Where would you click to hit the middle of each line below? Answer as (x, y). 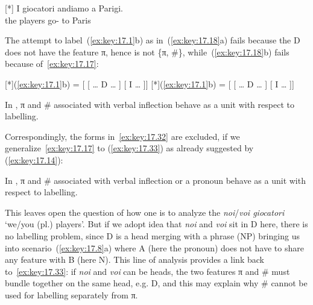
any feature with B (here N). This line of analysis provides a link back (134, 259)
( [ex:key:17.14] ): (34, 159)
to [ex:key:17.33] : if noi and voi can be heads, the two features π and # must (147, 271)
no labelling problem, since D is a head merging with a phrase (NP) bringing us (152, 235)
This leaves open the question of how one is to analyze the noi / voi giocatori (145, 212)
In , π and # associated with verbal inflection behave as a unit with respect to (150, 104)
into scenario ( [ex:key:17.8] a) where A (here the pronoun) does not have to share (154, 247)
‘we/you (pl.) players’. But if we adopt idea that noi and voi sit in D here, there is (156, 224)
